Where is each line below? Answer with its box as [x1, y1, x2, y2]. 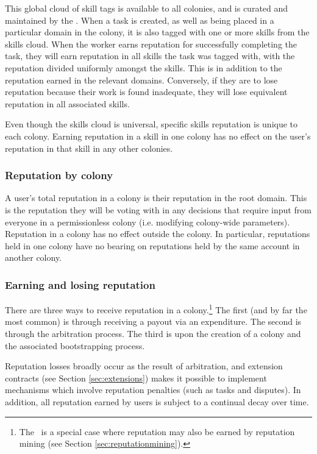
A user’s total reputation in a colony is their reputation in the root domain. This [5, 191, 307, 204]
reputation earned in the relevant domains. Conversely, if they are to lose [5, 73, 278, 86]
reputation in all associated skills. [5, 97, 130, 110]
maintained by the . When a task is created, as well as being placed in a [5, 13, 274, 26]
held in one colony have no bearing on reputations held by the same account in [5, 239, 300, 252]
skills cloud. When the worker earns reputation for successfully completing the [5, 37, 297, 50]
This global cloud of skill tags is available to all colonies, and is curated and [5, 2, 288, 14]
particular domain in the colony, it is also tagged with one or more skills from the [5, 26, 310, 38]
